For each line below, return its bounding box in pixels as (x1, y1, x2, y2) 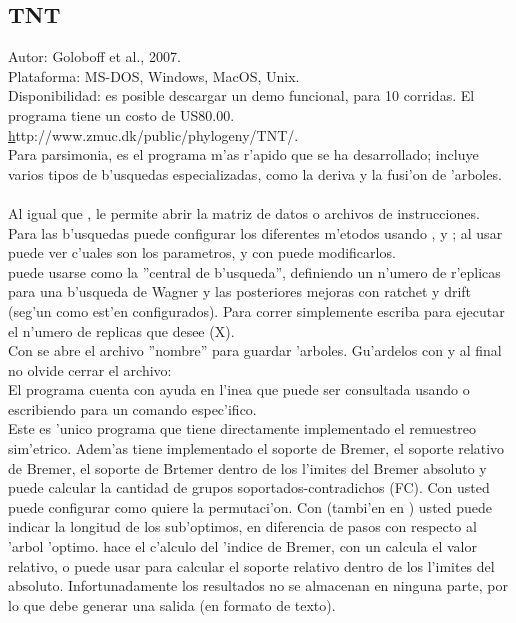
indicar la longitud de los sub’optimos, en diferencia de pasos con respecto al (8, 516, 477, 537)
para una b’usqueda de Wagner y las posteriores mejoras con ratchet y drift (8, 281, 472, 302)
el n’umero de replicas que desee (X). (8, 320, 235, 341)
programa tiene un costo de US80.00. (8, 104, 235, 125)
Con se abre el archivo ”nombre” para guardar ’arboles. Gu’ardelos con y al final (8, 340, 502, 361)
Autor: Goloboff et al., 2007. (8, 46, 181, 67)
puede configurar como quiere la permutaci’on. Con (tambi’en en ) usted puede (8, 496, 493, 517)
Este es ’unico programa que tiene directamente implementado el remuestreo (8, 418, 477, 439)
